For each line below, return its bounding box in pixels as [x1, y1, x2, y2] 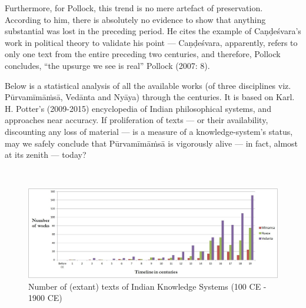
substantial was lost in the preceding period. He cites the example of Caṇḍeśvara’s [5, 25, 301, 37]
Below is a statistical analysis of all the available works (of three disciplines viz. [5, 79, 291, 91]
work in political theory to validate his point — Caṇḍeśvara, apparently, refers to [5, 36, 298, 48]
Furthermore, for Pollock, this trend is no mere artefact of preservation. [5, 2, 263, 14]
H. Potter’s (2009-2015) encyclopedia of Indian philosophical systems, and [5, 102, 271, 114]
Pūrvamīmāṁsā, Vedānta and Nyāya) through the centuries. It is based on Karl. [5, 91, 295, 103]
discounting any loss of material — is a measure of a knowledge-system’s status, [5, 125, 293, 137]
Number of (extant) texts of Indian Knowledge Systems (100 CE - [28, 280, 267, 292]
